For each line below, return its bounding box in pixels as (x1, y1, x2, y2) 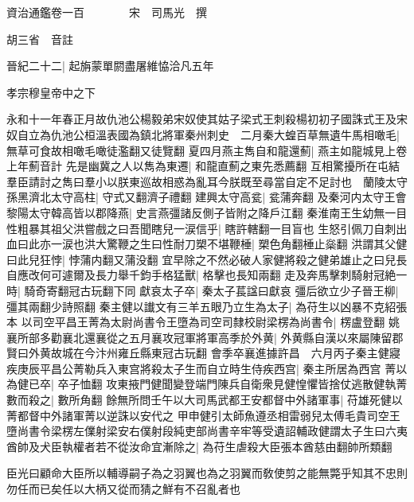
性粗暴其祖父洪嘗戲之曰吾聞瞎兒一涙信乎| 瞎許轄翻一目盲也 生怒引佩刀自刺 (6, 220, 396, 236)
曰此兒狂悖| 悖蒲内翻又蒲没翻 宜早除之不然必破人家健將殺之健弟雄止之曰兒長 (6, 251, 408, 267)
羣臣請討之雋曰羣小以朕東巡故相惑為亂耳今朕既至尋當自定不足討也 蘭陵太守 (6, 173, 408, 189)
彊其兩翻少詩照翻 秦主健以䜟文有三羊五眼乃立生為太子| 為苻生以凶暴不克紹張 (6, 298, 408, 314)
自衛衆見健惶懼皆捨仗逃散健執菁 (240, 376, 408, 392)
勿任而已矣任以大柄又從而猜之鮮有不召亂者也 (6, 481, 240, 497)
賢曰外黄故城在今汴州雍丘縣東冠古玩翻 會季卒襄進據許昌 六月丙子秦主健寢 (6, 344, 400, 361)
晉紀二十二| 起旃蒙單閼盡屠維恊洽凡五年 (6, 57, 214, 74)
